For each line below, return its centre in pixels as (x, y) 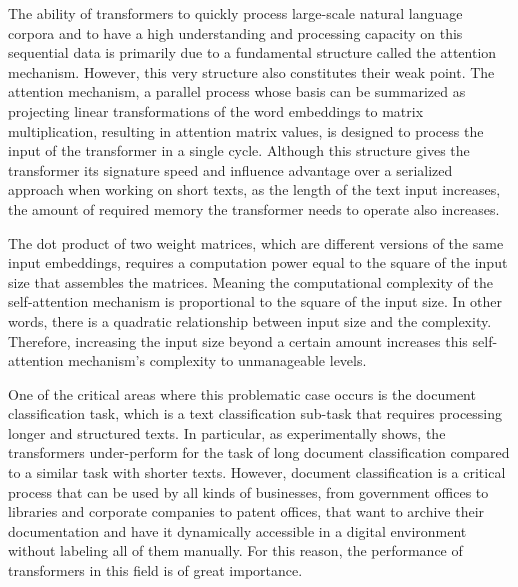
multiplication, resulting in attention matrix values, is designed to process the (246, 130)
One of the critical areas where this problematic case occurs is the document (242, 393)
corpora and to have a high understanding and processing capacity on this (235, 32)
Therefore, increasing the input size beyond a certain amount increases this (238, 340)
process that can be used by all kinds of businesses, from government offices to (248, 491)
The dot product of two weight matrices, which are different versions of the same (256, 242)
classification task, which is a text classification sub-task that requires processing (255, 413)
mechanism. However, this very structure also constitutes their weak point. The (251, 71)
